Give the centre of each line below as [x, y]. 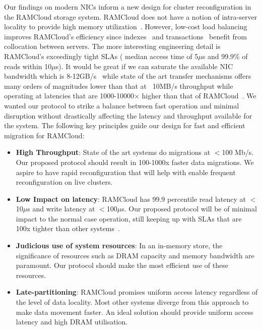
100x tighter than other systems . [68, 228]
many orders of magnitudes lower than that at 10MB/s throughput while [119, 86]
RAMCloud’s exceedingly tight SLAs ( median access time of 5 [101, 56]
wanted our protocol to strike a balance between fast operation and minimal [122, 105]
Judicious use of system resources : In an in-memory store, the [119, 245]
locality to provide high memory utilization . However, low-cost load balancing [126, 26]
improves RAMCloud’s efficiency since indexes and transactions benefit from [125, 36]
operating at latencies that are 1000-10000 [69, 96]
